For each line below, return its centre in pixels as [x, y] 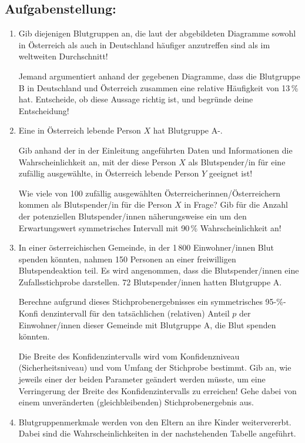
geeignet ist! [231, 173]
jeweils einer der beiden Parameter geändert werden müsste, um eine [142, 379]
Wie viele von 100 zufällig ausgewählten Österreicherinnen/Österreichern [150, 193]
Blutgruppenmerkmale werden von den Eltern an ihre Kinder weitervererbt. [155, 422]
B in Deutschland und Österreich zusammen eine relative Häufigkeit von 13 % [158, 87]
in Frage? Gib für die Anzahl [236, 204]
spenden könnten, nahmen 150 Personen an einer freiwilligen [127, 259]
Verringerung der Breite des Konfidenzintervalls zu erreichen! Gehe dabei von [157, 390]
